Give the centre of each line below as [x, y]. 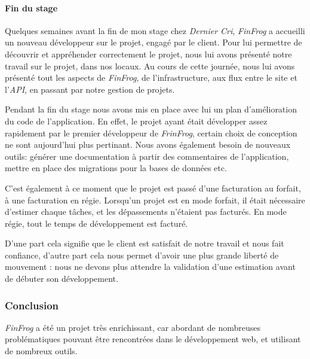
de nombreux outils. [41, 351]
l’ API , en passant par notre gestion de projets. [90, 89]
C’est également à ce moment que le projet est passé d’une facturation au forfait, [153, 188]
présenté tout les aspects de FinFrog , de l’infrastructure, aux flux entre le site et [151, 77]
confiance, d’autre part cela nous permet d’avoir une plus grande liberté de [142, 255]
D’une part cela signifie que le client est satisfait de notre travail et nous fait [145, 243]
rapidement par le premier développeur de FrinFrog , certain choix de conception [151, 133]
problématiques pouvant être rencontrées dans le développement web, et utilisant [153, 339]
